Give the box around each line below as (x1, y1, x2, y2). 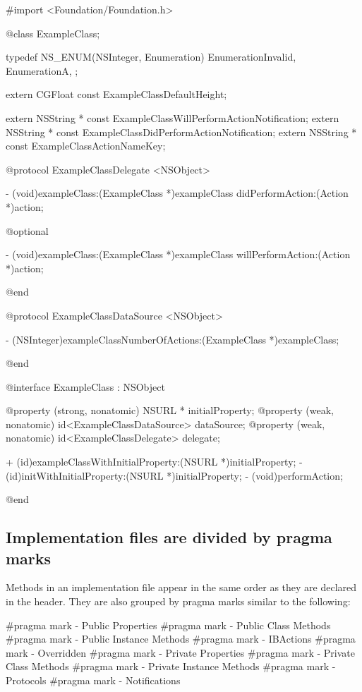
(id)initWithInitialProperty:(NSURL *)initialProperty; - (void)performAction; (6, 468, 343, 482)
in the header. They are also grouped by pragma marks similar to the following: (6, 594, 351, 609)
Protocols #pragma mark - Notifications (6, 673, 181, 687)
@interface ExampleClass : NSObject (6, 379, 165, 394)
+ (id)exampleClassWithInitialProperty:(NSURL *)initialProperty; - (6, 454, 303, 469)
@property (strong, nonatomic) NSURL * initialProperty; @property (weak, (6, 403, 334, 418)
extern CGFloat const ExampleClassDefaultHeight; (6, 87, 227, 102)
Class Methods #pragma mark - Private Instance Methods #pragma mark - (6, 659, 336, 674)
